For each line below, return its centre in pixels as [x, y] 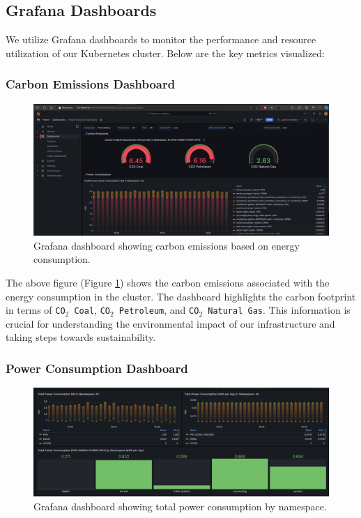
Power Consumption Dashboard [97, 368]
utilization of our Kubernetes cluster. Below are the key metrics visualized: [166, 53]
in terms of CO [36, 310]
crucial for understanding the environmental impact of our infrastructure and [170, 323]
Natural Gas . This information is [279, 310]
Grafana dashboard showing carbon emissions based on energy [167, 245]
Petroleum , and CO [159, 310]
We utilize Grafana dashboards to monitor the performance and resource [161, 39]
